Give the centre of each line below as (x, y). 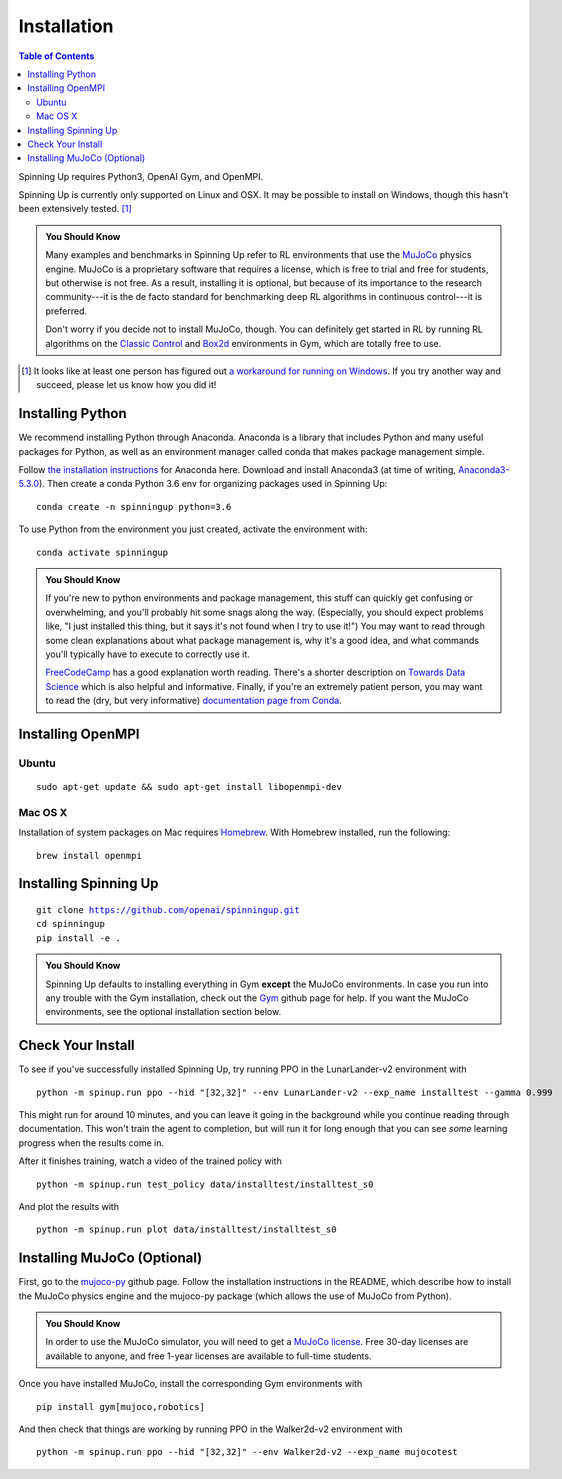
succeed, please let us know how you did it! (126, 385)
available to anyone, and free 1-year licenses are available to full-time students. (208, 1356)
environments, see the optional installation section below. (163, 1012)
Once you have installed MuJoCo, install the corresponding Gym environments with (190, 1384)
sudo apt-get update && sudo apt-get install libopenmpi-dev (189, 787)
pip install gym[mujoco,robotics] (120, 1406)
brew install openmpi (89, 855)
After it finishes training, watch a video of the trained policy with (150, 1161)
